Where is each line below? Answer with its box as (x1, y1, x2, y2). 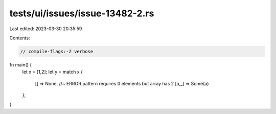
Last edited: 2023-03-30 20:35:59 (9, 26, 82, 32)
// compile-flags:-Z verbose (20, 49, 94, 54)
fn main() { (9, 61, 32, 67)
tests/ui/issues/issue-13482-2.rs (9, 8, 154, 19)
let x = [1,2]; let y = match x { (22, 69, 83, 75)
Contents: (9, 35, 30, 41)
